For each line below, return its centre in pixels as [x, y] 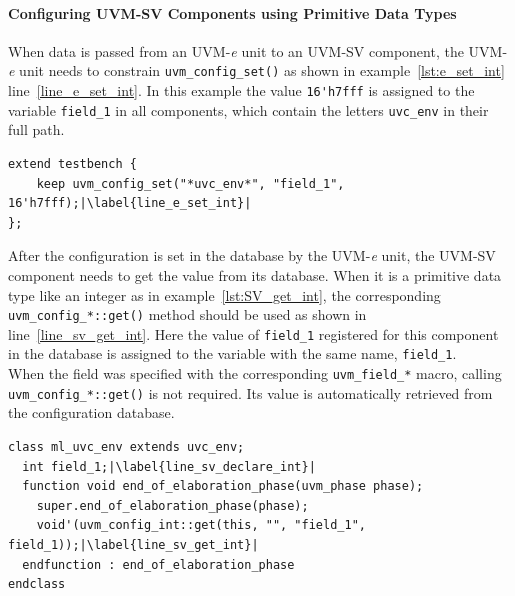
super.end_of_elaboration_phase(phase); [172, 505]
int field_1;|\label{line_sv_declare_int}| [169, 466]
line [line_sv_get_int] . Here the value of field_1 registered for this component [253, 333]
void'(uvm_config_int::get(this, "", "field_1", [201, 525]
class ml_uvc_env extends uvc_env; [126, 446]
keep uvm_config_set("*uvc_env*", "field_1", [190, 183]
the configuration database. [91, 412]
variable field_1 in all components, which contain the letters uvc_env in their [248, 109]
